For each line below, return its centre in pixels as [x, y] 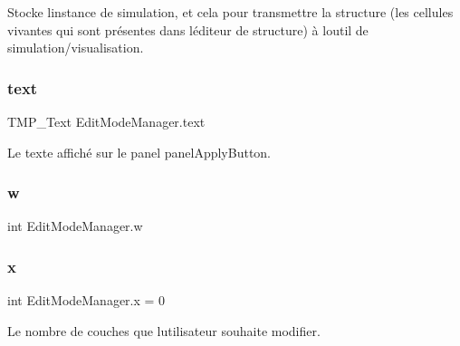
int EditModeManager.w [75, 226]
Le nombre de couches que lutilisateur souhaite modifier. [164, 330]
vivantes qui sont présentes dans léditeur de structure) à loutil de [188, 29]
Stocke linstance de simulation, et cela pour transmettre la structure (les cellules [230, 12]
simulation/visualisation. [76, 48]
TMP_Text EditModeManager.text [106, 121]
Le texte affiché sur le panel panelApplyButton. [139, 152]
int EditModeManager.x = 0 [86, 300]
